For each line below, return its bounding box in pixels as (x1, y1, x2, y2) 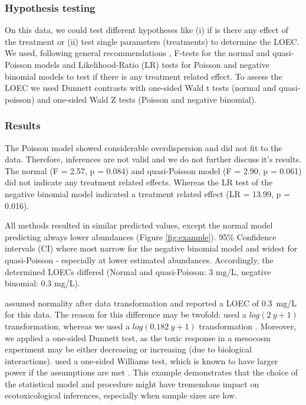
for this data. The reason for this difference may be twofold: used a (5, 308, 246, 321)
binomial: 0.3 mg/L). (5, 277, 80, 289)
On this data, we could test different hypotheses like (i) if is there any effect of (5, 24, 288, 36)
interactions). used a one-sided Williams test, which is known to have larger (5, 354, 278, 367)
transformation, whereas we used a (5, 319, 130, 332)
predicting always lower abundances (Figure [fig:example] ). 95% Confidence (5, 230, 277, 243)
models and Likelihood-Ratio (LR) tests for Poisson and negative (34, 58, 269, 70)
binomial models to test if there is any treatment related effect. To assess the (5, 70, 282, 82)
